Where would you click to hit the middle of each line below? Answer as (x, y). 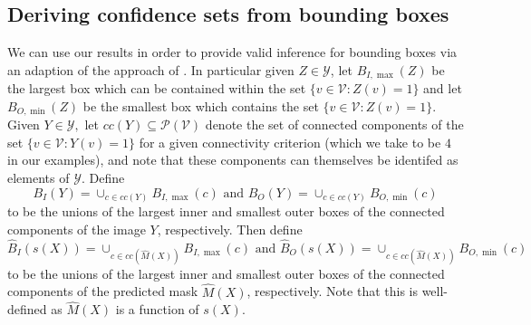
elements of (39, 178)
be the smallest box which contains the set (201, 105)
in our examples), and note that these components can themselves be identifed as (233, 160)
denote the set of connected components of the (334, 124)
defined (27, 309)
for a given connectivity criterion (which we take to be (290, 142)
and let (443, 88)
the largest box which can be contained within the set (157, 88)
